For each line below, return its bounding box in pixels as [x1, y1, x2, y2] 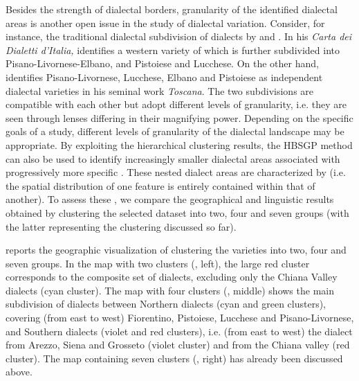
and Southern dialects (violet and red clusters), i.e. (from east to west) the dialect [6, 324, 353, 338]
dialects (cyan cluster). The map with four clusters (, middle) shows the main [6, 283, 334, 297]
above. [6, 364, 33, 379]
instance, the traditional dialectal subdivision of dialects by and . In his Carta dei [6, 29, 352, 44]
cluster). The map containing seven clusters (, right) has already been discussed [6, 351, 343, 365]
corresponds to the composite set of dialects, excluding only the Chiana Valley [6, 269, 338, 284]
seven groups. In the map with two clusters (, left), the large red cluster [6, 256, 310, 270]
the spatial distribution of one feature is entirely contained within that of [6, 178, 315, 193]
